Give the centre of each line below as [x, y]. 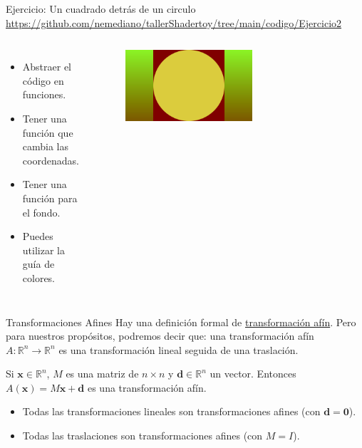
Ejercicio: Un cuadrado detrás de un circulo [101, 9]
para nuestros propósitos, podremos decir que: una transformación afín [160, 336]
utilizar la [43, 250]
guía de [38, 264]
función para [50, 198]
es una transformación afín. [147, 387]
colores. [39, 277]
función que [48, 132]
